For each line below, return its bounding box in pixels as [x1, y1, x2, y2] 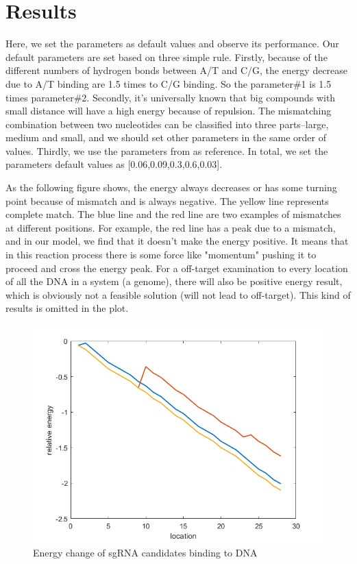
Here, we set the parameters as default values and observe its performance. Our [5, 36, 339, 51]
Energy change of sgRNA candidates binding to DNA [33, 545, 258, 559]
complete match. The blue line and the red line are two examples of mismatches [5, 207, 341, 221]
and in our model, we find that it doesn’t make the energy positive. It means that [5, 234, 349, 248]
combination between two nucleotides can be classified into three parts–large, [5, 117, 329, 131]
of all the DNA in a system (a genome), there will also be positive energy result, [5, 274, 343, 289]
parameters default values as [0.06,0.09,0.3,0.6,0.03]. [5, 157, 223, 171]
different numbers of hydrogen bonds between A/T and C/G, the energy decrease [5, 63, 348, 77]
